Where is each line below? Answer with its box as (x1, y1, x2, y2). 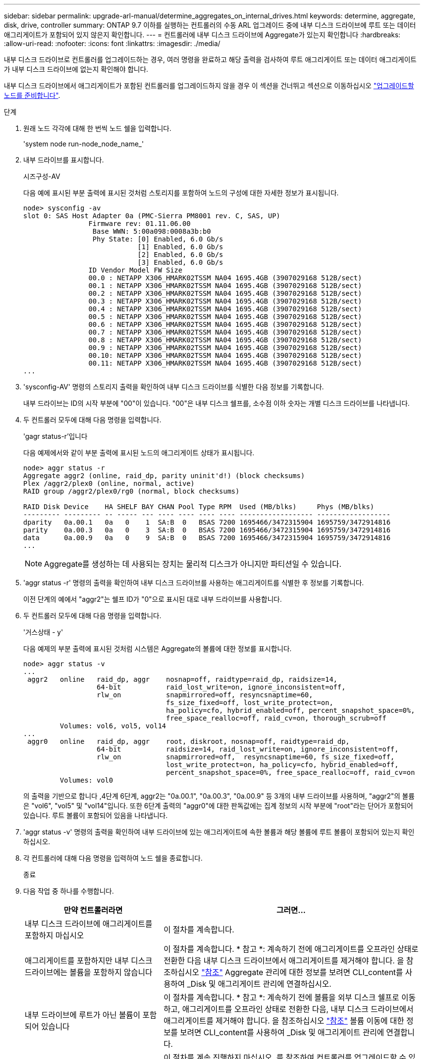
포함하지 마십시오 (25, 931, 84, 940)
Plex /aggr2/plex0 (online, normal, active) (23, 480, 195, 487)
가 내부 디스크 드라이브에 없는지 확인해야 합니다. (4, 65, 149, 73)
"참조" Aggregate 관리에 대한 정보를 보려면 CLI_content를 (201, 967, 403, 977)
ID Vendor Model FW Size (88, 266, 182, 274)
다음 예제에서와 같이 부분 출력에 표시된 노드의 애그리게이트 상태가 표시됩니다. (23, 449, 255, 457)
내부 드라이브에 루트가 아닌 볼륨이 (25, 1010, 140, 1020)
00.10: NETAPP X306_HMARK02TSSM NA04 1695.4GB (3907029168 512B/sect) (88, 352, 362, 359)
